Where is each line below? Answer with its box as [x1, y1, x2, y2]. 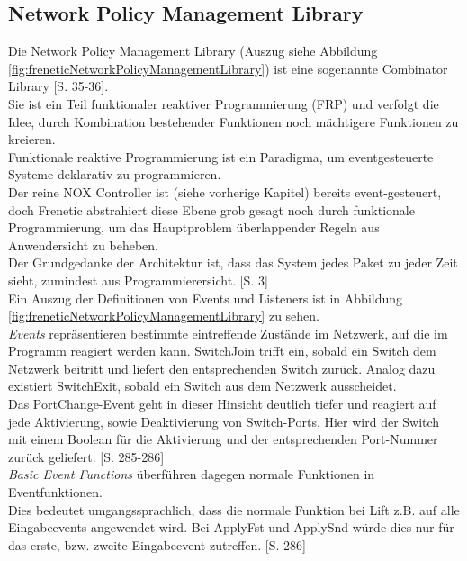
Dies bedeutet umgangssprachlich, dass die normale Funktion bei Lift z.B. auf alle [8, 500, 460, 519]
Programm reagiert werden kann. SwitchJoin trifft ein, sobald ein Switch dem [8, 341, 436, 360]
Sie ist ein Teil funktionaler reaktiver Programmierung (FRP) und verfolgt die [8, 94, 439, 113]
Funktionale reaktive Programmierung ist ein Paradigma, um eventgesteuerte [8, 147, 434, 166]
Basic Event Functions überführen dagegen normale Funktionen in [8, 465, 375, 484]
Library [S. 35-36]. [8, 77, 109, 95]
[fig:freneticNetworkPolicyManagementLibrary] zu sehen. [8, 306, 319, 325]
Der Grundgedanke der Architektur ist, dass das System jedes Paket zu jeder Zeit [8, 253, 458, 272]
